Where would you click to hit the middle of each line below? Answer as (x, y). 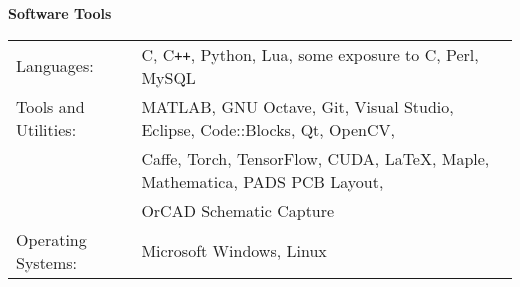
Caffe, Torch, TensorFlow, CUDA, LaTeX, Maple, (315, 158)
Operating (51, 239)
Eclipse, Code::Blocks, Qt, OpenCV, (268, 129)
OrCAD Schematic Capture (238, 210)
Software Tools (60, 13)
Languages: (55, 66)
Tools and (50, 106)
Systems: (47, 262)
